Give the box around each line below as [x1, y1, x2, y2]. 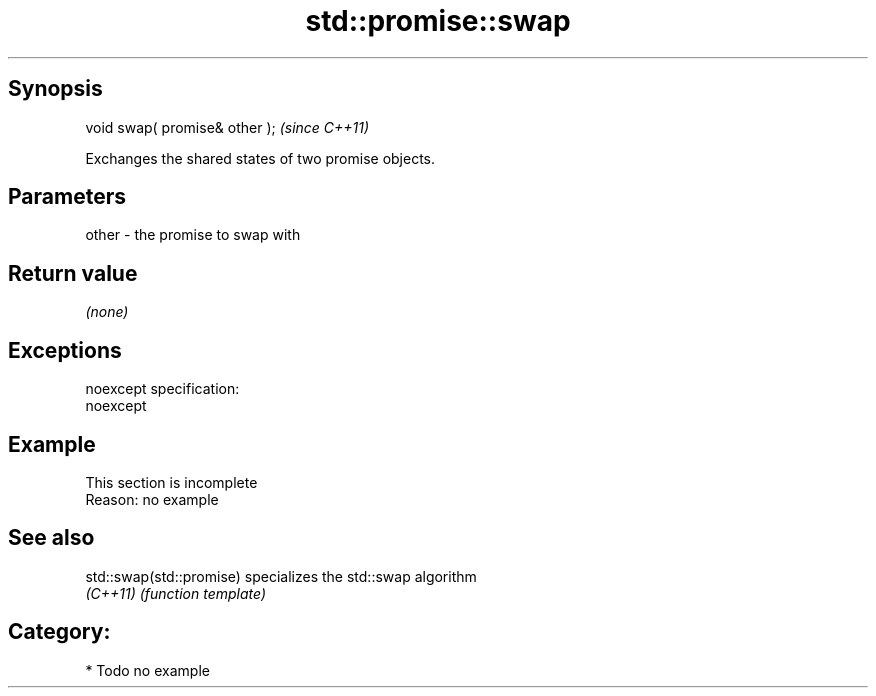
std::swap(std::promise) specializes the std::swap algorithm [85, 567, 477, 585]
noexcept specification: [85, 380, 240, 398]
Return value [8, 260, 138, 286]
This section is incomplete [85, 473, 258, 491]
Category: [8, 619, 111, 645]
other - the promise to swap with [85, 226, 301, 244]
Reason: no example [85, 490, 219, 508]
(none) [85, 303, 129, 321]
